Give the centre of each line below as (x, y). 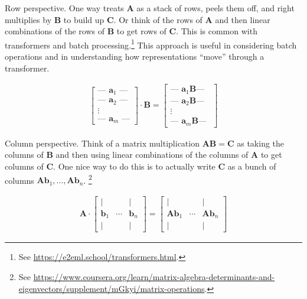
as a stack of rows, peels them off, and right (215, 8)
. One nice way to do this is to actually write (134, 166)
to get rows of (141, 31)
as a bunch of (252, 166)
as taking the (261, 143)
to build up (84, 19)
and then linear (243, 19)
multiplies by (28, 19)
